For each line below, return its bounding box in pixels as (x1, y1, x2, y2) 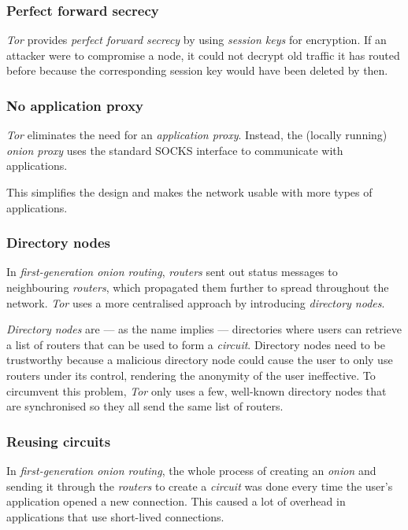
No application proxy (6, 95, 143, 115)
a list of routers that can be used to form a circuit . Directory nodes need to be (6, 336, 385, 352)
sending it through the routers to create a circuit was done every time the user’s (6, 477, 393, 494)
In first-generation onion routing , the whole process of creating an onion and (6, 462, 376, 478)
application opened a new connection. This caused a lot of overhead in (6, 493, 346, 510)
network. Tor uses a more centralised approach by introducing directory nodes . (6, 294, 385, 311)
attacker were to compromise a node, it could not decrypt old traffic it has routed (6, 46, 400, 63)
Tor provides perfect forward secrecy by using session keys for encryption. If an (6, 31, 387, 48)
